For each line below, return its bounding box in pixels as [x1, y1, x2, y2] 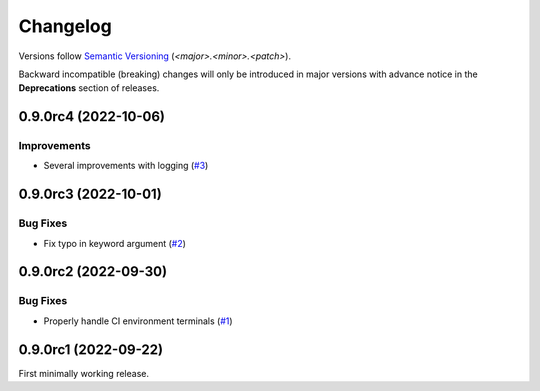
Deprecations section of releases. [18, 82, 160, 94]
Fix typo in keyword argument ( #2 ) [43, 237, 187, 249]
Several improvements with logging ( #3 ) [43, 160, 209, 172]
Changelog [18, 15, 112, 37]
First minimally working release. [18, 367, 150, 379]
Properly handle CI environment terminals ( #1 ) [43, 315, 234, 327]
